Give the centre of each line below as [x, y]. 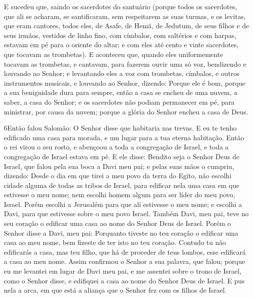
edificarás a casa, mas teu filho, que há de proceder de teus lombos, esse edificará [125, 251]
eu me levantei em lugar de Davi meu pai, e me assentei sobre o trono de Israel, [123, 271]
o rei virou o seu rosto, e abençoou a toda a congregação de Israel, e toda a [116, 147]
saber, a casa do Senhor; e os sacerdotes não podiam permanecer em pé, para [119, 102]
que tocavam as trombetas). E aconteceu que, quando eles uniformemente [114, 54]
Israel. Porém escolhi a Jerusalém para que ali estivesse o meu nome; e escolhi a [123, 204]
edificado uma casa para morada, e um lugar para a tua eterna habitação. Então [124, 137]
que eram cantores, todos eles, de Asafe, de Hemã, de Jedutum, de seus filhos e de [126, 26]
